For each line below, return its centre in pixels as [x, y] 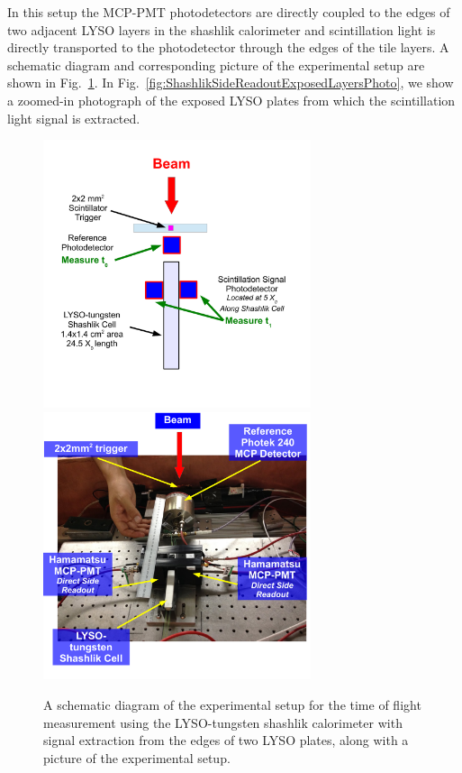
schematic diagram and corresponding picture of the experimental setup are [216, 64]
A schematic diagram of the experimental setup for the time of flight [232, 704]
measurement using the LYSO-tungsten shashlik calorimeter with [223, 722]
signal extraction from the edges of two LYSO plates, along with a [226, 740]
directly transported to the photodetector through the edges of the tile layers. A [228, 47]
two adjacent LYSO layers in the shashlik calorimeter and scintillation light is [222, 29]
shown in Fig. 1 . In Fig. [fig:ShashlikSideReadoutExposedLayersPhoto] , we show [231, 83]
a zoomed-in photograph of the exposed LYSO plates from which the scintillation [231, 100]
